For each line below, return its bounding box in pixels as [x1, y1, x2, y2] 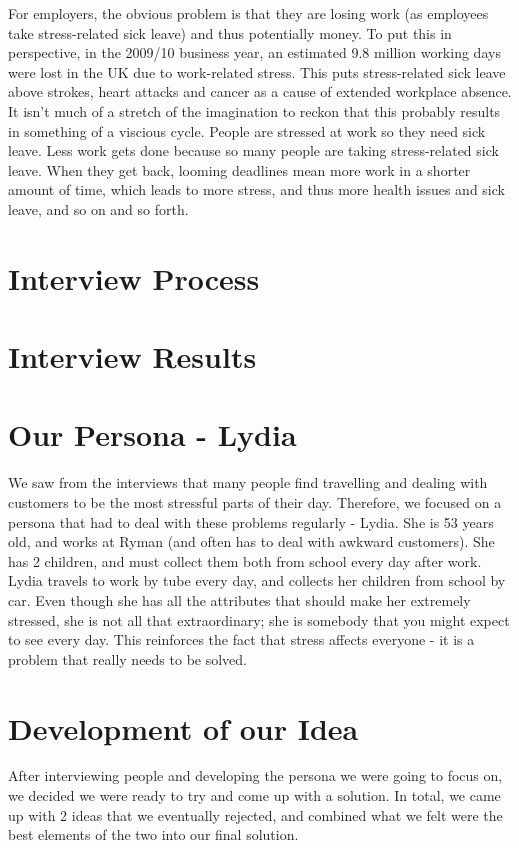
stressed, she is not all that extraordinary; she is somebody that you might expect [8, 609, 510, 630]
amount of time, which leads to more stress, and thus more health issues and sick [8, 179, 505, 200]
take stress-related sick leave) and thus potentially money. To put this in [8, 22, 452, 43]
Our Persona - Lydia [8, 414, 297, 455]
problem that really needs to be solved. [8, 648, 248, 669]
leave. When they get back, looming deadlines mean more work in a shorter [8, 159, 471, 180]
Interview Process [8, 257, 260, 298]
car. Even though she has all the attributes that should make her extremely [8, 589, 471, 610]
